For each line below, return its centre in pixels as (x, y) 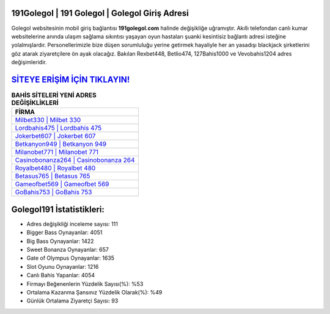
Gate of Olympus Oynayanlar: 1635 (71, 258)
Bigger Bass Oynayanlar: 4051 (64, 233)
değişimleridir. (29, 62)
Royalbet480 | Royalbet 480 (55, 168)
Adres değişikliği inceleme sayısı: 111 (72, 224)
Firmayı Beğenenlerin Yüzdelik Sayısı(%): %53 (85, 283)
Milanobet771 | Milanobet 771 (57, 152)
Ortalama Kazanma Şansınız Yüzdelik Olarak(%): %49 (94, 292)
